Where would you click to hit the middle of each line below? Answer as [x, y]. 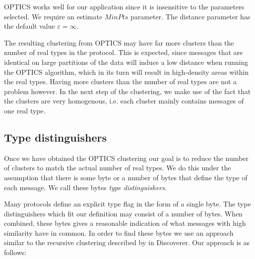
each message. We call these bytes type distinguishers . [85, 187]
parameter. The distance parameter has [190, 16]
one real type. [25, 110]
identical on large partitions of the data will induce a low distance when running [126, 62]
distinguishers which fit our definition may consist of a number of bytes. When [123, 213]
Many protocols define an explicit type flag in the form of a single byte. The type [127, 204]
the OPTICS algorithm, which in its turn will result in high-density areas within [127, 72]
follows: [15, 252]
